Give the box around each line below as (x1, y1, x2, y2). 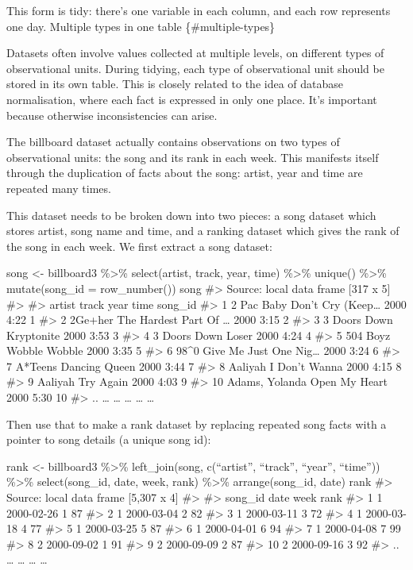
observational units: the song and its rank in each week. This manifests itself (6, 148, 379, 165)
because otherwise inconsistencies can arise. (6, 106, 218, 123)
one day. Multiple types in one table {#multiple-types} (6, 17, 276, 34)
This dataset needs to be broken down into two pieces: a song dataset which (6, 206, 376, 223)
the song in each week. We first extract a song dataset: (6, 237, 272, 254)
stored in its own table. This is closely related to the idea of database (6, 75, 344, 92)
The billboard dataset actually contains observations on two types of (6, 133, 340, 150)
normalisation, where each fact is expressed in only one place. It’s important (6, 91, 377, 107)
